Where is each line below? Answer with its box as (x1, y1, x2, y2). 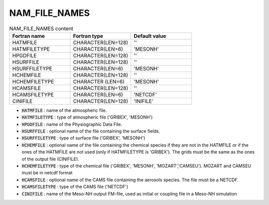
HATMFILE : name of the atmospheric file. (21, 107, 107, 113)
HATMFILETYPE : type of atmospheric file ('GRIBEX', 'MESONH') (21, 114, 153, 120)
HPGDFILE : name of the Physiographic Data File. (21, 121, 122, 127)
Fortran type (73, 32, 104, 39)
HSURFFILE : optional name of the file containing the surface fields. (21, 128, 160, 134)
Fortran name (12, 32, 45, 39)
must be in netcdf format (21, 170, 73, 176)
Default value (134, 32, 166, 39)
